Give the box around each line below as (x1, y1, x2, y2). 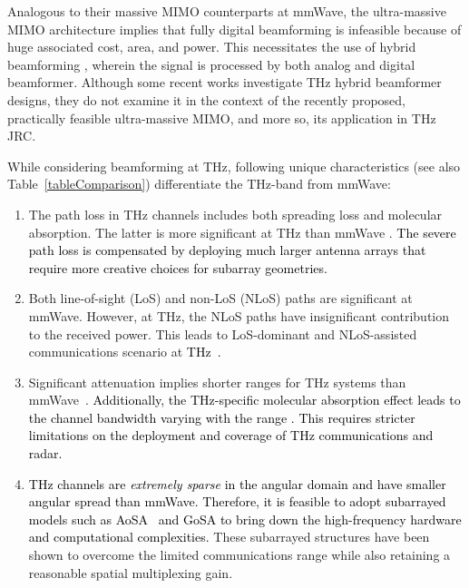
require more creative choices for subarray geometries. (28, 258, 327, 277)
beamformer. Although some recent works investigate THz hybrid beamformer (7, 73, 442, 92)
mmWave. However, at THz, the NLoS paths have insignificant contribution (28, 306, 449, 325)
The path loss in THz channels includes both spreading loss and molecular (28, 204, 443, 223)
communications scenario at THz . (28, 342, 221, 361)
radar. (28, 444, 63, 463)
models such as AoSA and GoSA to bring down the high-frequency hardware (28, 509, 462, 528)
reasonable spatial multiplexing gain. (28, 563, 233, 582)
